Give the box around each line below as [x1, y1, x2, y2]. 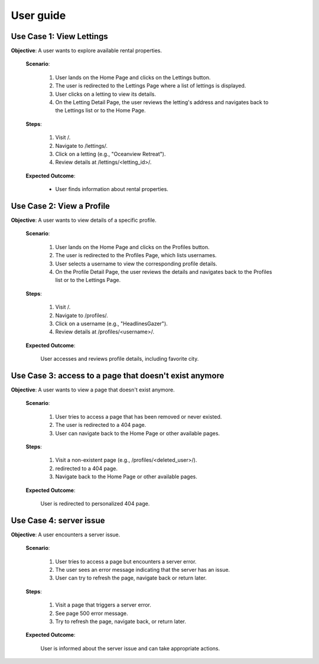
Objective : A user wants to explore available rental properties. [11, 47, 162, 54]
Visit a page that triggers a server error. [55, 601, 152, 608]
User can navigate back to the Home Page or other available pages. [55, 429, 220, 437]
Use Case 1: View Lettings [11, 31, 109, 41]
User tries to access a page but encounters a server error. [55, 558, 197, 565]
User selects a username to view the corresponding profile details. [55, 260, 217, 267]
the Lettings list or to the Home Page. [55, 107, 146, 114]
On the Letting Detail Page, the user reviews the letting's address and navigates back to [55, 99, 269, 106]
